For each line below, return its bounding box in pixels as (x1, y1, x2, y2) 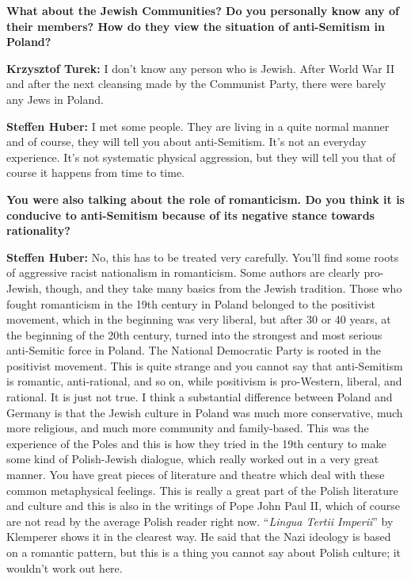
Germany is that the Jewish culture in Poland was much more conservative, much (6, 404, 403, 420)
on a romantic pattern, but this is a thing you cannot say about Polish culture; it (6, 544, 401, 560)
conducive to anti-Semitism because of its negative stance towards (6, 206, 375, 223)
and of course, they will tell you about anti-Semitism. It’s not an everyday (6, 133, 367, 150)
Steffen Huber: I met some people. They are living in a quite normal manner (6, 117, 390, 134)
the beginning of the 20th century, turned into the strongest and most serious (6, 326, 382, 343)
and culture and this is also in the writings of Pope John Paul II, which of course (6, 497, 400, 514)
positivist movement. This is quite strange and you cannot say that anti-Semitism (6, 357, 403, 374)
